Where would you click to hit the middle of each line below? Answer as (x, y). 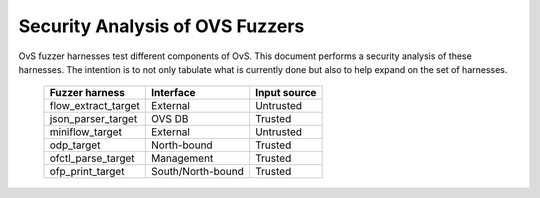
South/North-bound (197, 172)
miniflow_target (85, 132)
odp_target (75, 145)
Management (182, 158)
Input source (286, 93)
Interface (173, 93)
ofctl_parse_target (92, 158)
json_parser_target (93, 119)
